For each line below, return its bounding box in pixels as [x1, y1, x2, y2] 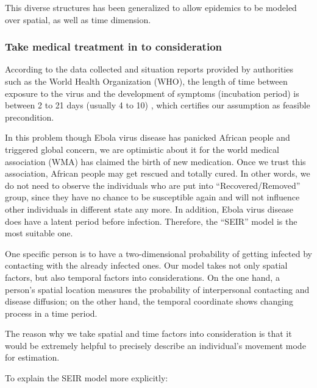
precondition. [5, 110, 54, 123]
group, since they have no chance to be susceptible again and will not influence [5, 191, 300, 203]
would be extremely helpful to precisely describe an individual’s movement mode [5, 339, 306, 351]
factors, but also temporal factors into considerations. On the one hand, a [5, 270, 280, 283]
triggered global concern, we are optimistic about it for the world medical [5, 143, 279, 155]
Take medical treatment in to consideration [5, 39, 223, 54]
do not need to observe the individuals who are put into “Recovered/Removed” [5, 178, 301, 191]
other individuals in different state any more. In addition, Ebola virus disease [5, 202, 293, 215]
